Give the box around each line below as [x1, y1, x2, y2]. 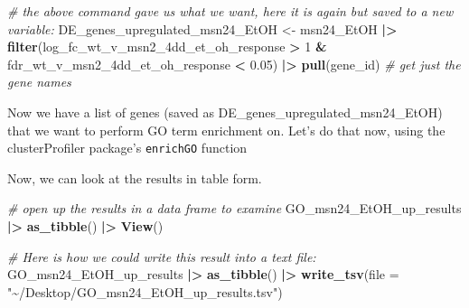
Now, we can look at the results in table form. [7, 168, 262, 187]
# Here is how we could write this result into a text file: [7, 247, 316, 266]
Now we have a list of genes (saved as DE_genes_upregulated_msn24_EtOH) [7, 102, 443, 121]
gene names [7, 72, 71, 91]
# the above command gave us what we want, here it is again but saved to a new [7, 2, 454, 20]
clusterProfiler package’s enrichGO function [7, 138, 248, 157]
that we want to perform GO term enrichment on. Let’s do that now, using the [7, 120, 446, 139]
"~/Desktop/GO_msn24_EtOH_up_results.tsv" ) [7, 282, 283, 301]
